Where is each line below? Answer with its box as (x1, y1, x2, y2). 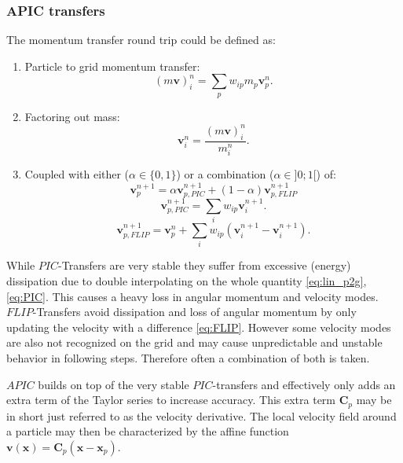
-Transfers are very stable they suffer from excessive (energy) (58, 257, 351, 274)
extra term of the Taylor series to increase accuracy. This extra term (6, 391, 336, 408)
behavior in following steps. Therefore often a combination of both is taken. (6, 350, 370, 366)
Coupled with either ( (24, 166, 130, 182)
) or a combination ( (176, 166, 274, 182)
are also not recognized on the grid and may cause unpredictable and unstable (6, 334, 383, 351)
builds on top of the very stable (38, 376, 189, 392)
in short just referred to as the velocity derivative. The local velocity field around (6, 407, 397, 424)
